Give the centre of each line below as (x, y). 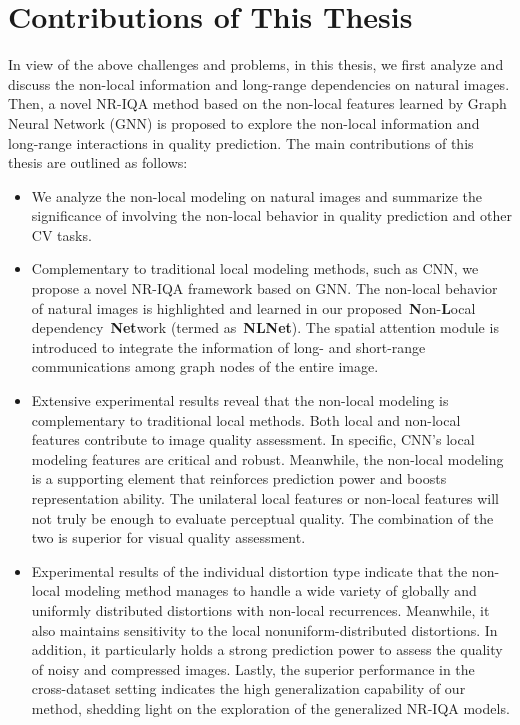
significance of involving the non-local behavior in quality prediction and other (271, 215)
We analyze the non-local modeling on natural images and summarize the (256, 195)
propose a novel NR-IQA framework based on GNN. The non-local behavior (264, 288)
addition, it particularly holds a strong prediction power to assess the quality (267, 649)
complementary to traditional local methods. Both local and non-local (246, 419)
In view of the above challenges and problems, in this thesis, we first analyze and (256, 64)
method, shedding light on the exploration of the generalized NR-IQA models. (270, 707)
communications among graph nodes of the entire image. (205, 366)
